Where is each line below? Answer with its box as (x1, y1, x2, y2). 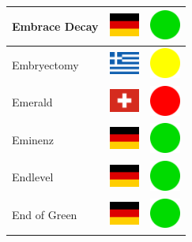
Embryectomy (12, 56, 79, 73)
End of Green (12, 207, 77, 223)
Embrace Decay (12, 17, 99, 34)
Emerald (12, 94, 53, 110)
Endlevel (12, 169, 54, 185)
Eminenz (12, 131, 55, 147)
